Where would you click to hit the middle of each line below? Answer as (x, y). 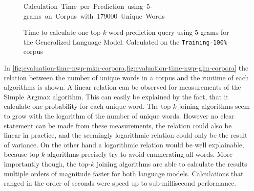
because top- (23, 154)
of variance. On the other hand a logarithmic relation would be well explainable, (124, 144)
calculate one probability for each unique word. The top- (89, 106)
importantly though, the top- (47, 163)
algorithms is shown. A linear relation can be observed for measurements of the (123, 87)
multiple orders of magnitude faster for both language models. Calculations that (124, 173)
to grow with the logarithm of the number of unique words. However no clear (119, 116)
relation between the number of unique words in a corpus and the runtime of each (127, 77)
